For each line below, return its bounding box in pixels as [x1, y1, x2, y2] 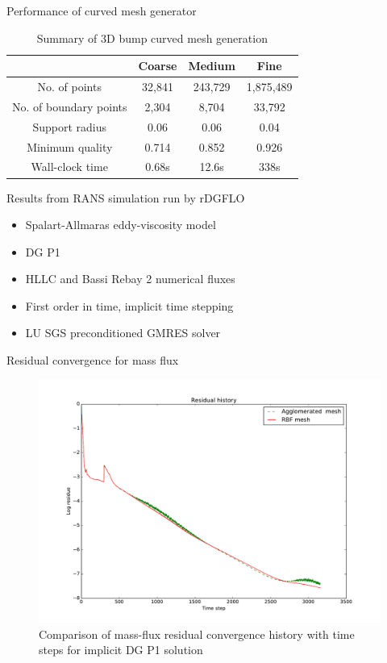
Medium [188, 57, 235, 74]
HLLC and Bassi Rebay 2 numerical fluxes [25, 270, 235, 287]
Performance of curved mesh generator [6, 2, 197, 19]
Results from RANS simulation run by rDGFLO [6, 189, 245, 206]
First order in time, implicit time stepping [25, 297, 234, 314]
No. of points [37, 78, 102, 95]
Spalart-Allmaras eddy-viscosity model [25, 216, 216, 233]
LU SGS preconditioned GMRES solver [25, 324, 221, 341]
